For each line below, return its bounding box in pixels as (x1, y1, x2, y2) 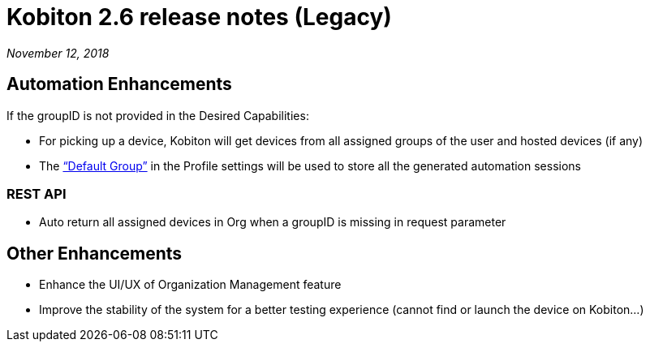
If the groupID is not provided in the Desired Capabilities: (6, 108, 309, 122)
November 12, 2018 (6, 45, 110, 60)
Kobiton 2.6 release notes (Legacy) (6, 3, 392, 31)
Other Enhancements (6, 243, 183, 264)
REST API (6, 185, 67, 202)
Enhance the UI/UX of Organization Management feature (39, 277, 342, 292)
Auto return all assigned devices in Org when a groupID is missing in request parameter (39, 215, 506, 230)
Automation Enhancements (6, 74, 232, 95)
